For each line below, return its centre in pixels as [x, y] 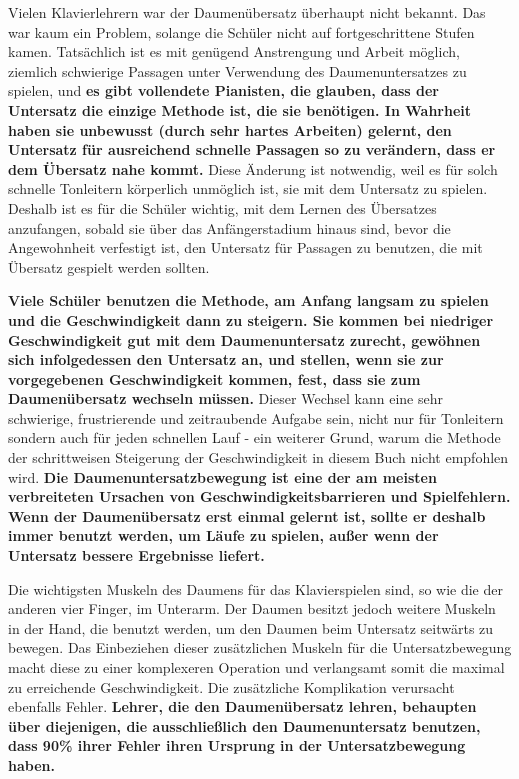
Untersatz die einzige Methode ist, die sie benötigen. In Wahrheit [240, 109]
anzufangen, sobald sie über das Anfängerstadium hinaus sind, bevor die [229, 227]
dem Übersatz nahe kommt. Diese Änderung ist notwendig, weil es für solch [253, 168]
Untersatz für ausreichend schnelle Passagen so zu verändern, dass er [252, 149]
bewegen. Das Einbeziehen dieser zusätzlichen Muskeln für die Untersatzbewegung [260, 647]
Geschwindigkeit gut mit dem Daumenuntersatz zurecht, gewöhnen [244, 339]
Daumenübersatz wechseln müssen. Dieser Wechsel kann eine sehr [225, 398]
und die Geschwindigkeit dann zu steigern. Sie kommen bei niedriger [251, 319]
